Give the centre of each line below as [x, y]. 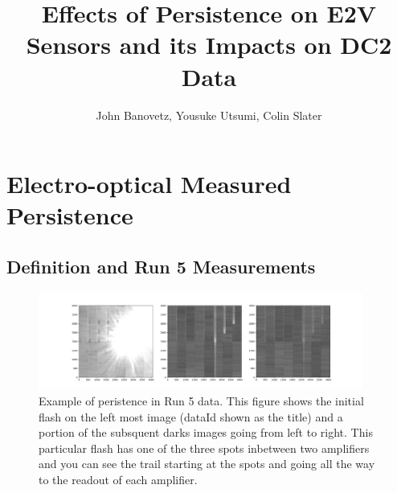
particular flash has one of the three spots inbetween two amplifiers [204, 448]
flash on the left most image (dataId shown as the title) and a [191, 416]
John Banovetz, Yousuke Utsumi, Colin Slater [209, 115]
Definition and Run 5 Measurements [161, 266]
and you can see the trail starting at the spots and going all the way [207, 464]
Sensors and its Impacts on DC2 [209, 45]
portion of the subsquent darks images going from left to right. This [206, 432]
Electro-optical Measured [149, 184]
